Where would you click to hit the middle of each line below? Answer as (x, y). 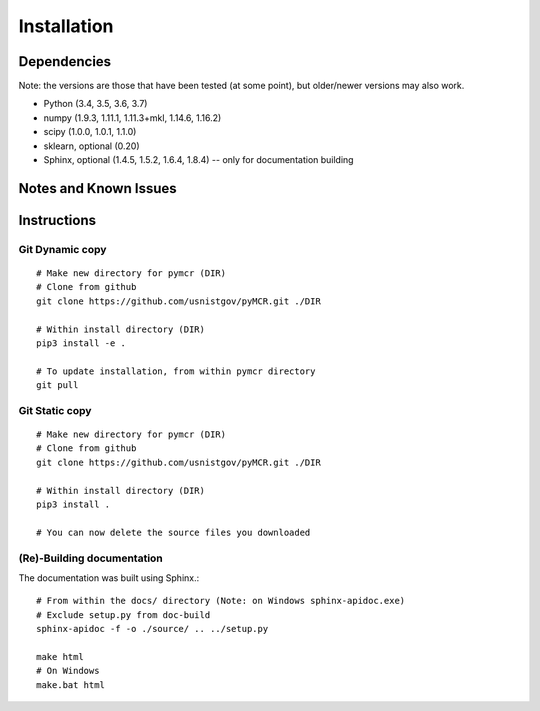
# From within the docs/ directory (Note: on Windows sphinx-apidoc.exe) (221, 601)
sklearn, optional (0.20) (91, 146)
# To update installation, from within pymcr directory (176, 371)
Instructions (57, 220)
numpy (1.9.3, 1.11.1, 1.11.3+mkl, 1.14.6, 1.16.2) (132, 117)
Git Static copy (55, 410)
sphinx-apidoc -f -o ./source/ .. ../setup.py (152, 629)
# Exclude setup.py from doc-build (123, 614)
